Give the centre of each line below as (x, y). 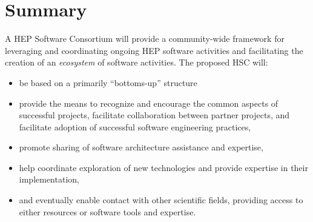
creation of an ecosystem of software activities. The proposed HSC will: (137, 62)
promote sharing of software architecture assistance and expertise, (141, 147)
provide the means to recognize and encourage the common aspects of (149, 103)
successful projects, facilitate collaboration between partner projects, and (154, 115)
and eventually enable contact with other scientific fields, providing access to (161, 200)
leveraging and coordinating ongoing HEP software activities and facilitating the (154, 50)
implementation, (49, 179)
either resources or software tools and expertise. (107, 211)
